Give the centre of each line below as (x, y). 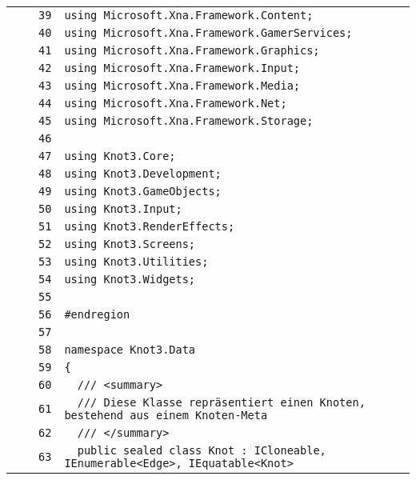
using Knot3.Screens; (130, 244)
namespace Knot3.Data (130, 350)
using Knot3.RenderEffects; (150, 226)
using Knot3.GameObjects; (143, 191)
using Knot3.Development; (143, 174)
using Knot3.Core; (120, 156)
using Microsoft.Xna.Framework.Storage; (189, 121)
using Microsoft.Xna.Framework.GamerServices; (208, 33)
